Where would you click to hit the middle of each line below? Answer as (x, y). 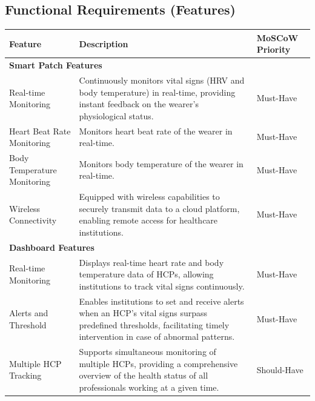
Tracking (25, 375)
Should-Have (280, 369)
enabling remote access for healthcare (148, 220)
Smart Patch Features (56, 65)
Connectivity (33, 220)
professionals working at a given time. (149, 387)
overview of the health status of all (144, 375)
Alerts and (29, 313)
